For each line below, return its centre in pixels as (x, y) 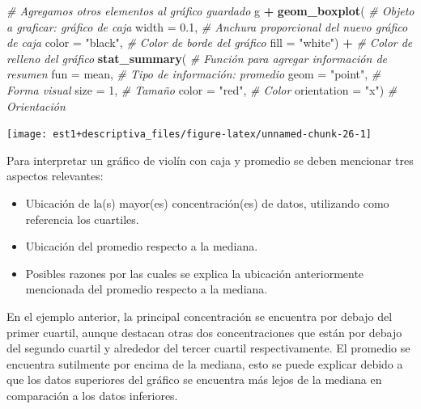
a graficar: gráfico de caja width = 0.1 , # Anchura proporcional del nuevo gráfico (207, 26)
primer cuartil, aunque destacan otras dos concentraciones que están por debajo (204, 332)
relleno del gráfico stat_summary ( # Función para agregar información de (197, 58)
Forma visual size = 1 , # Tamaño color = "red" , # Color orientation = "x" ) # (202, 89)
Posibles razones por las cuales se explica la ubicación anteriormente (195, 273)
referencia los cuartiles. (82, 219)
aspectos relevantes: (55, 176)
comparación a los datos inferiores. (92, 395)
